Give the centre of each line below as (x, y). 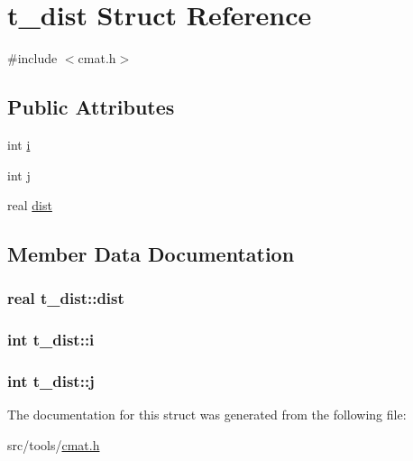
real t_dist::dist (66, 298)
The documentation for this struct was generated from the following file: (207, 415)
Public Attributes (91, 107)
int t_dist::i (51, 340)
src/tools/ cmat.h (54, 444)
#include (32, 58)
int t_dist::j (51, 381)
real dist (30, 205)
